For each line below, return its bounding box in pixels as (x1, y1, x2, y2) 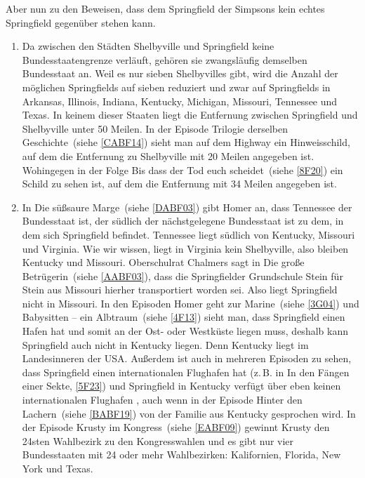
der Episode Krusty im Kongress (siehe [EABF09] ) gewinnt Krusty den (22, 420, 330, 434)
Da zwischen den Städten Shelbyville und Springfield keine (22, 39, 274, 53)
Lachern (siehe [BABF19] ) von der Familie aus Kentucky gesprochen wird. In (22, 406, 356, 420)
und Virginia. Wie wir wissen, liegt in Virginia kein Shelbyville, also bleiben (22, 241, 349, 255)
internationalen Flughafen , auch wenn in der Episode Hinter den (22, 392, 303, 407)
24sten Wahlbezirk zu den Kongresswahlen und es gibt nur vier (22, 433, 294, 448)
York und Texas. (22, 461, 93, 475)
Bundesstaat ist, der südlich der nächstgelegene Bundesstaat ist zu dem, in (22, 213, 344, 228)
